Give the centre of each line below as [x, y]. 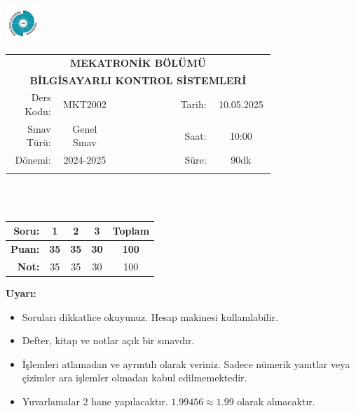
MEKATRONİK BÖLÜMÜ [138, 62]
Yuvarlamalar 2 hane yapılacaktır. [95, 401]
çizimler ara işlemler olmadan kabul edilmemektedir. [135, 378]
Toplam [131, 231]
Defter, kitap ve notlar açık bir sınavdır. [108, 340]
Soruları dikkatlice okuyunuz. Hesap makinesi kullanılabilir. [150, 316]
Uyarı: [21, 293]
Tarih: [193, 104]
